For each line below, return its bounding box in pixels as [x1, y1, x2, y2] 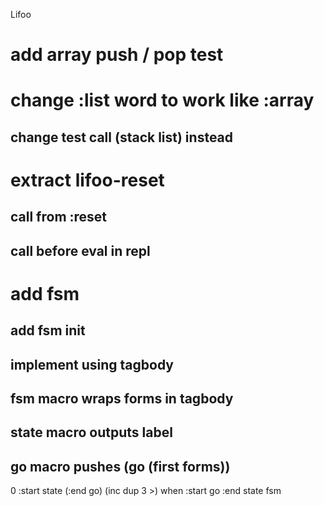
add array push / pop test [10, 44, 224, 66]
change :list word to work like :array [10, 89, 315, 112]
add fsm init [10, 322, 86, 339]
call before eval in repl [10, 242, 151, 259]
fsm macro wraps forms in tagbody [10, 390, 234, 408]
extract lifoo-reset [10, 169, 165, 191]
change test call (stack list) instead [10, 129, 234, 146]
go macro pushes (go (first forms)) [10, 458, 231, 475]
